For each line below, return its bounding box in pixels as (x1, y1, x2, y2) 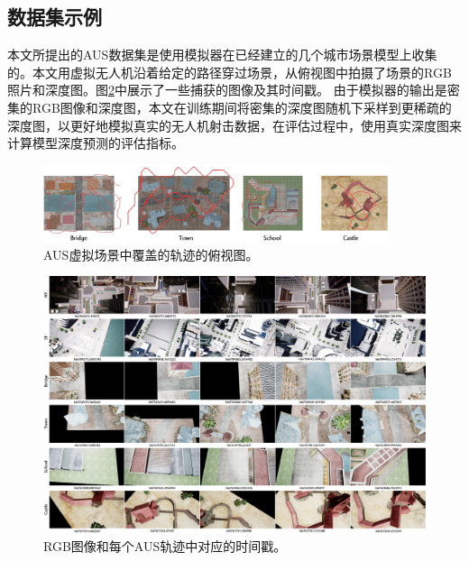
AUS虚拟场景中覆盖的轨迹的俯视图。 (43, 244, 259, 263)
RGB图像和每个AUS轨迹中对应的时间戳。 (43, 537, 287, 556)
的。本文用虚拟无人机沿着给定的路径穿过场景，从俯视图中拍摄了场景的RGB (7, 62, 452, 81)
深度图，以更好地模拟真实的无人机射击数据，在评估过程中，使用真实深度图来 (7, 115, 462, 134)
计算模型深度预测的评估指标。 (7, 133, 184, 152)
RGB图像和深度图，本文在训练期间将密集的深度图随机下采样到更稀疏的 (32, 97, 452, 116)
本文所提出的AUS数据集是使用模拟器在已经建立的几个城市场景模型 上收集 (7, 45, 437, 64)
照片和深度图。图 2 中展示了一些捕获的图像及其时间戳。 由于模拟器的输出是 (7, 80, 447, 99)
